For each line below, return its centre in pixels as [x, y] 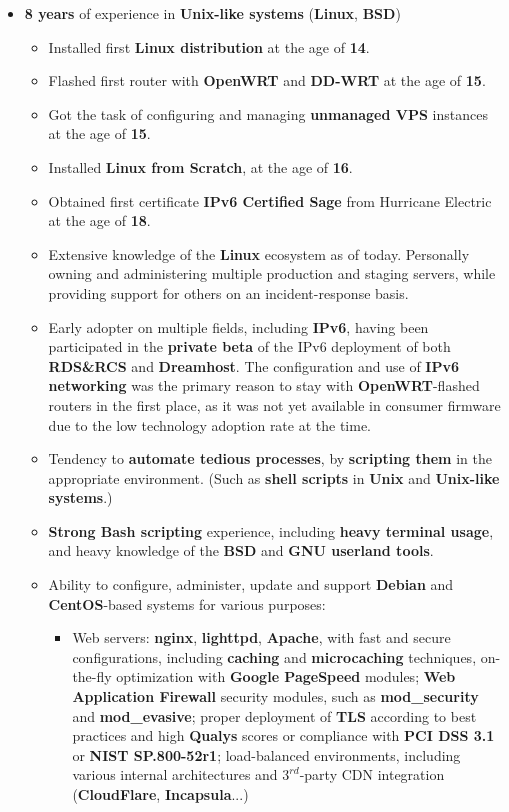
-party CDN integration [372, 774]
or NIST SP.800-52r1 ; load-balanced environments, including [266, 754]
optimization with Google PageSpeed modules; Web [286, 676]
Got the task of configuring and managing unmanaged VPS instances [268, 113]
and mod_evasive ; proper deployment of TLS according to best [274, 715]
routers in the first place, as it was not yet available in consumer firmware [274, 404]
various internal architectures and [175, 774]
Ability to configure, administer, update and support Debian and [251, 584]
